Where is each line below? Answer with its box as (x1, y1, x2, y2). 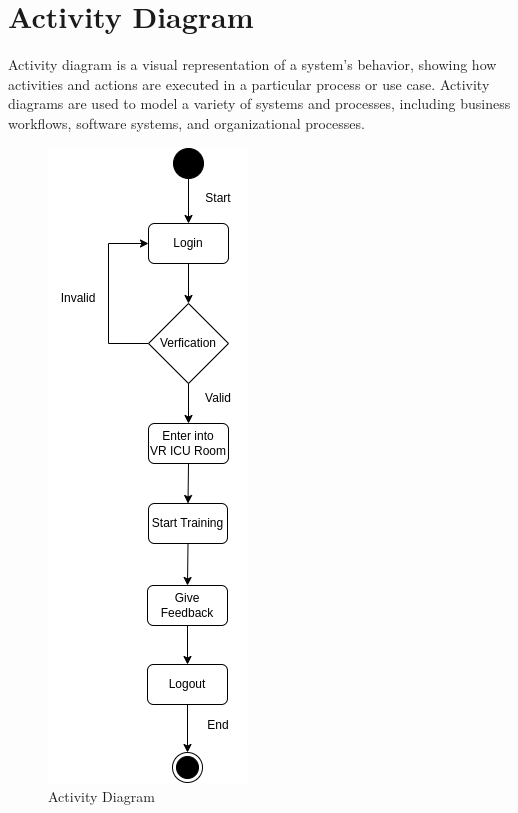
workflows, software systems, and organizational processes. (8, 112, 365, 133)
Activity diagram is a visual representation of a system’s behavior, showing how (8, 54, 497, 75)
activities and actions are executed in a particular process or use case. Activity (8, 73, 490, 94)
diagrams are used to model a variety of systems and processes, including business (8, 93, 511, 114)
